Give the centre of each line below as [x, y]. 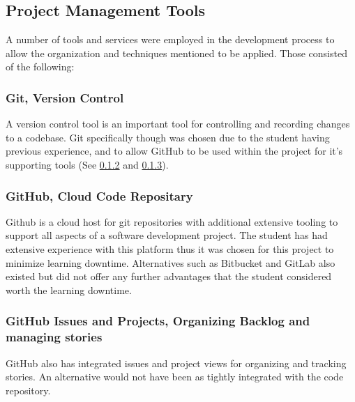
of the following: [40, 67]
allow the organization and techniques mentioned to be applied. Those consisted [176, 53]
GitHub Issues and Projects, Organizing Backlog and [158, 321]
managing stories [54, 337]
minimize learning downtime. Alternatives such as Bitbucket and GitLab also [171, 262]
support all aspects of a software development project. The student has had [167, 235]
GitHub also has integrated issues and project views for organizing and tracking [176, 363]
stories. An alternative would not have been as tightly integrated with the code [175, 377]
